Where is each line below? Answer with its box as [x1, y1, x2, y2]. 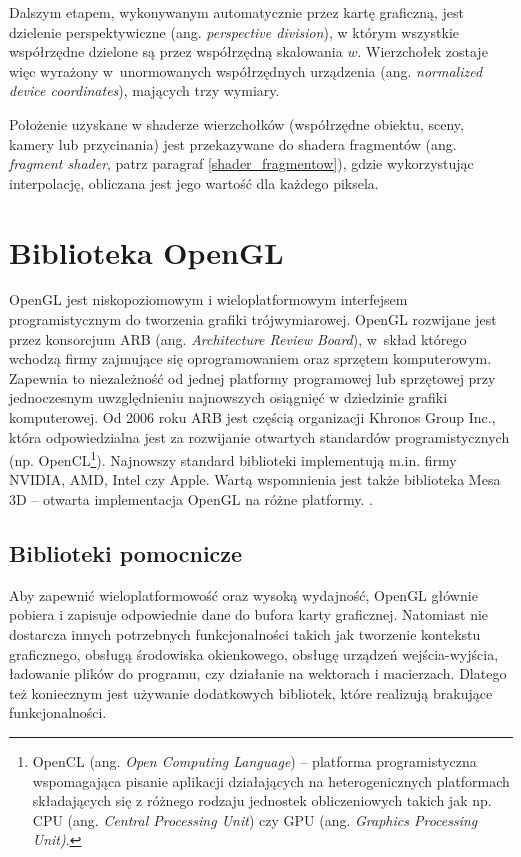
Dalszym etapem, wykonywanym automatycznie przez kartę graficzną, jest [9, 2, 465, 22]
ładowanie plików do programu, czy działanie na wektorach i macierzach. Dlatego [9, 663, 507, 684]
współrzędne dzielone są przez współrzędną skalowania [9, 41, 343, 62]
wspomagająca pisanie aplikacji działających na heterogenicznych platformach [32, 770, 510, 791]
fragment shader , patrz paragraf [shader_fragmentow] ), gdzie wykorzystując [9, 153, 474, 174]
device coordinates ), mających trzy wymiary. [9, 80, 280, 101]
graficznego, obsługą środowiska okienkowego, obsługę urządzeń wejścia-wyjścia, [9, 643, 499, 664]
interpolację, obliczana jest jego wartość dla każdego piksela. [9, 172, 379, 193]
